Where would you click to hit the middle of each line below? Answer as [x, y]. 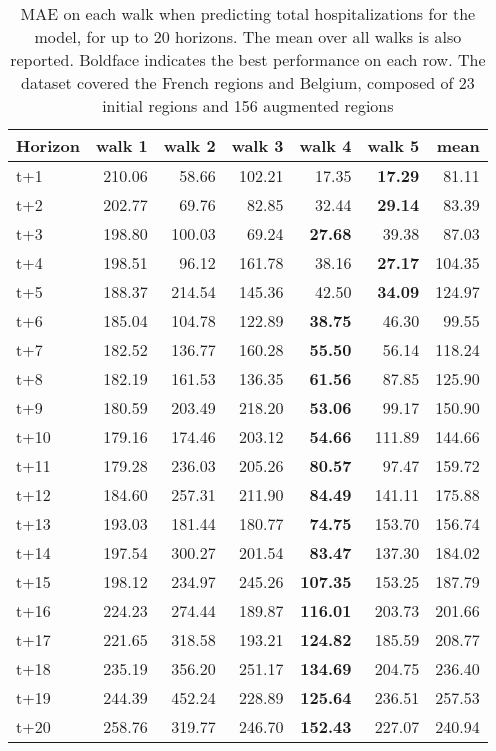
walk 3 [257, 145]
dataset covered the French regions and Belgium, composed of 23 [248, 82]
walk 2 [189, 145]
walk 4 [325, 145]
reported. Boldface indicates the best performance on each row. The [248, 59]
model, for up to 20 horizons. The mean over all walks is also [248, 36]
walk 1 [121, 145]
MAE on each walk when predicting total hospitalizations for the [248, 13]
